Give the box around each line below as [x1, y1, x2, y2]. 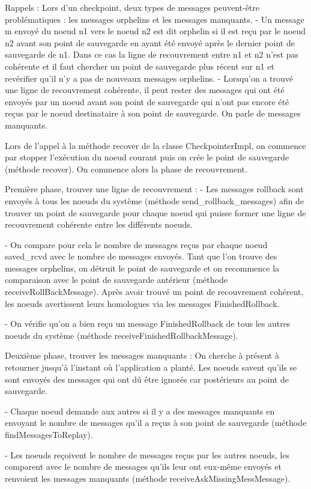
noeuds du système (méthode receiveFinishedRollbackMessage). [5, 329, 238, 341]
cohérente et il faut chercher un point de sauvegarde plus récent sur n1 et [5, 59, 274, 72]
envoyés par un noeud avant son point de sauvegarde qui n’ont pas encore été [5, 95, 289, 108]
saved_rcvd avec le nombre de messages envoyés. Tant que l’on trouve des [5, 250, 277, 263]
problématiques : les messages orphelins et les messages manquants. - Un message [5, 13, 304, 25]
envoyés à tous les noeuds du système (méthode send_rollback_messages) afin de [5, 194, 304, 207]
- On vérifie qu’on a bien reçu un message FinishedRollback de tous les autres [5, 317, 291, 330]
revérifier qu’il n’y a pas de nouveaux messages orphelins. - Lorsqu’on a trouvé [5, 71, 294, 84]
